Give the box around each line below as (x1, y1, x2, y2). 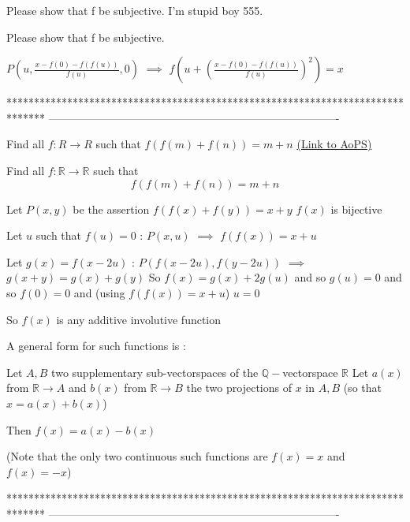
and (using (73, 284, 125, 300)
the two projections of (186, 379, 292, 396)
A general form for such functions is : (6, 337, 186, 354)
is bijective (330, 200, 382, 217)
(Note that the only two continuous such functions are (6, 448, 268, 464)
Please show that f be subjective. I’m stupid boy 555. (6, 2, 263, 18)
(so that (343, 379, 382, 396)
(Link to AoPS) (296, 136, 372, 152)
